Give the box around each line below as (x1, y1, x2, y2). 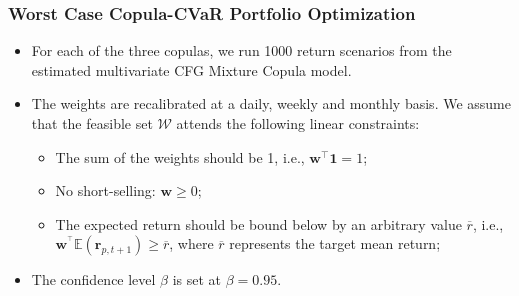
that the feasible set (31, 113, 153, 133)
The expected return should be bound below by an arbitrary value (55, 213, 462, 234)
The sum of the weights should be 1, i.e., (55, 146, 305, 167)
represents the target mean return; (229, 233, 441, 254)
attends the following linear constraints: (176, 113, 420, 133)
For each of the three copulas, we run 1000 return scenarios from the (31, 40, 452, 61)
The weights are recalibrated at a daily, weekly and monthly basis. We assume (31, 93, 511, 114)
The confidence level (31, 269, 156, 290)
